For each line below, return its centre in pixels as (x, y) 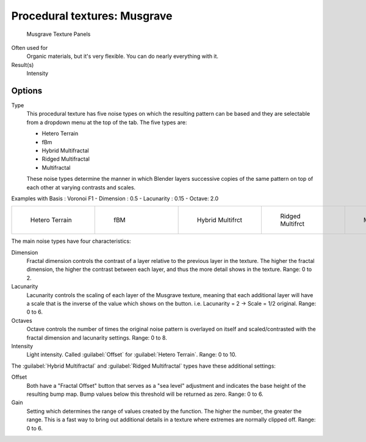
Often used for (30, 47)
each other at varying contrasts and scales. (81, 187)
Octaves (22, 320)
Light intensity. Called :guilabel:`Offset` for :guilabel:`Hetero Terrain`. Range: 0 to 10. (132, 355)
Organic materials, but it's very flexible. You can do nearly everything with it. (123, 56)
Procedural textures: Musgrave (92, 16)
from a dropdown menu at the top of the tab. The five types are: (107, 122)
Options (27, 90)
